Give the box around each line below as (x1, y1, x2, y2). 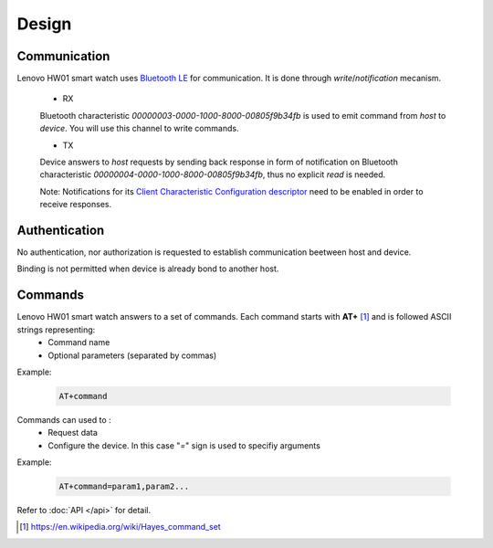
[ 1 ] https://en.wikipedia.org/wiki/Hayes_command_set (19, 522, 221, 532)
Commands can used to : (16, 414, 111, 425)
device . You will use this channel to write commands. (39, 123, 239, 134)
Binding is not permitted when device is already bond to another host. (16, 263, 279, 274)
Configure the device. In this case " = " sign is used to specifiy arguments (47, 439, 321, 451)
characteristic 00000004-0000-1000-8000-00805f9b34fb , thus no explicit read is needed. (39, 169, 386, 180)
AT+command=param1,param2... (58, 481, 190, 492)
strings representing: (16, 324, 96, 335)
